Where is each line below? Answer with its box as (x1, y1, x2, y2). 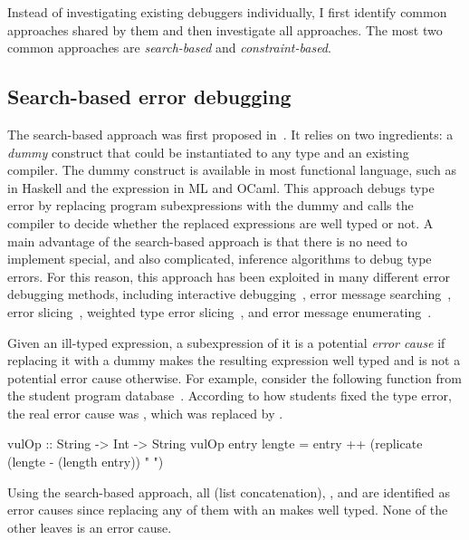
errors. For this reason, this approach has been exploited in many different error (7, 266, 451, 285)
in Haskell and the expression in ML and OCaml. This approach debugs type (7, 178, 435, 197)
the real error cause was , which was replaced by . (7, 403, 283, 422)
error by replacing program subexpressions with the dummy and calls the (7, 196, 414, 215)
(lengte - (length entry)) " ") (7, 452, 164, 471)
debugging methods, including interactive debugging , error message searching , (7, 284, 452, 304)
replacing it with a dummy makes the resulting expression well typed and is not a (7, 351, 461, 370)
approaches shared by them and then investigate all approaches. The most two (7, 20, 443, 39)
